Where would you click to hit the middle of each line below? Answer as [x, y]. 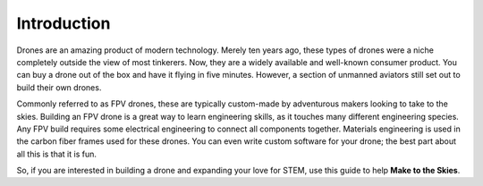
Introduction [64, 23]
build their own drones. [59, 87]
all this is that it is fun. [57, 154]
